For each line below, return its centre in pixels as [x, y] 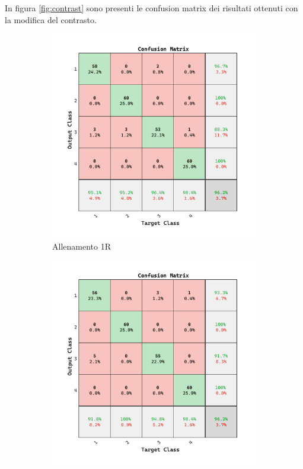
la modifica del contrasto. [51, 19]
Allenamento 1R [82, 246]
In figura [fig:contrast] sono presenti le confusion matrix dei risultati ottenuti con [151, 8]
